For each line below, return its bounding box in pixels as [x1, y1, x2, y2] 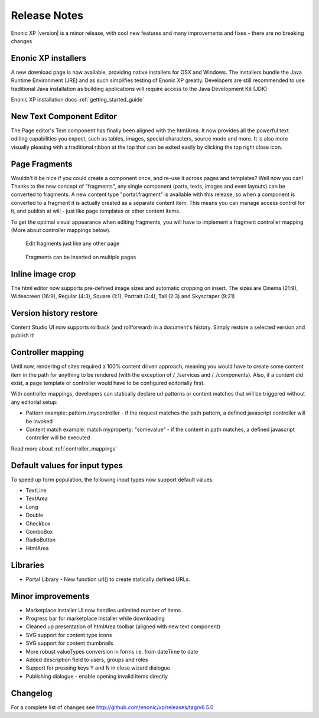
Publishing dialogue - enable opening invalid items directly [25, 673, 168, 680]
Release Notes [11, 9, 84, 22]
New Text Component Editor [11, 111, 118, 121]
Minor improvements [11, 591, 90, 601]
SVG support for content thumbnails [25, 639, 113, 647]
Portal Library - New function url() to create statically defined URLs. [25, 576, 190, 583]
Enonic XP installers [11, 53, 87, 63]
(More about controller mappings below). [11, 226, 111, 233]
